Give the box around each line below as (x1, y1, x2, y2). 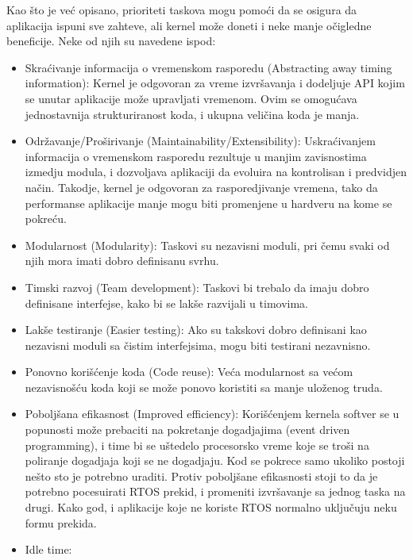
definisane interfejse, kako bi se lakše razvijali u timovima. (25, 294, 309, 311)
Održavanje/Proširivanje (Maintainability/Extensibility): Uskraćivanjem (25, 132, 376, 149)
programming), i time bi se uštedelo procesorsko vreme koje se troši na (25, 436, 369, 453)
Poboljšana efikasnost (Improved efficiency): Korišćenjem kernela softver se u (25, 405, 399, 422)
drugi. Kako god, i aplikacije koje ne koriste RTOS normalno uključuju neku (25, 499, 397, 516)
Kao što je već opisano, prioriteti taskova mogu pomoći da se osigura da (6, 2, 357, 17)
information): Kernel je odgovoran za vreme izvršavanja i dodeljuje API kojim (25, 75, 405, 91)
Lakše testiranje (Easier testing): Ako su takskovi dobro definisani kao (25, 321, 367, 338)
